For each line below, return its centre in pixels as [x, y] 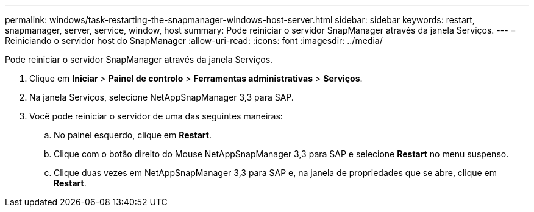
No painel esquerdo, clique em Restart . [133, 135]
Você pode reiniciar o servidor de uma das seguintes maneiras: [156, 116]
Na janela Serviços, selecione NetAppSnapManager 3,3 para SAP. [162, 97]
